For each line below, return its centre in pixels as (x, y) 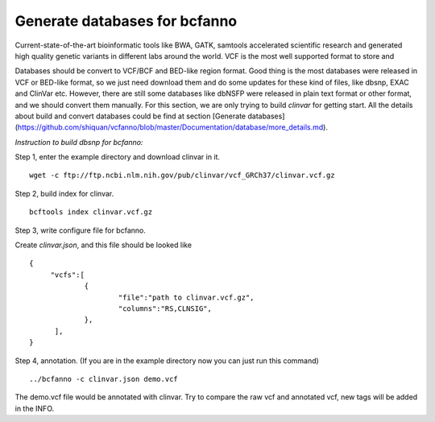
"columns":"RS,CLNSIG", (165, 308)
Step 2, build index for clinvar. (64, 193)
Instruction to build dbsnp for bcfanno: (79, 142)
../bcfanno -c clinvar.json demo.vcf (104, 379)
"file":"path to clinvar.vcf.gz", (186, 297)
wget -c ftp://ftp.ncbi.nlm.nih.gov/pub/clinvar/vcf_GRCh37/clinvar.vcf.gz (182, 176)
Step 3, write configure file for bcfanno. (81, 230)
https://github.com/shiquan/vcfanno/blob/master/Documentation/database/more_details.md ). (172, 127)
